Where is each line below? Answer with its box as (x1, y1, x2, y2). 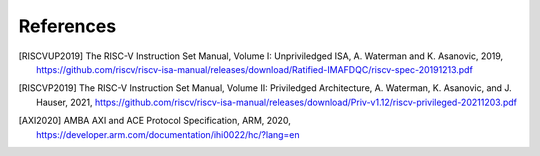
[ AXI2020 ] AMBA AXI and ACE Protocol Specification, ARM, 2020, (18, 115, 292, 127)
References (18, 15, 117, 37)
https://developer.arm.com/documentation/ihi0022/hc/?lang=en (36, 128, 300, 140)
